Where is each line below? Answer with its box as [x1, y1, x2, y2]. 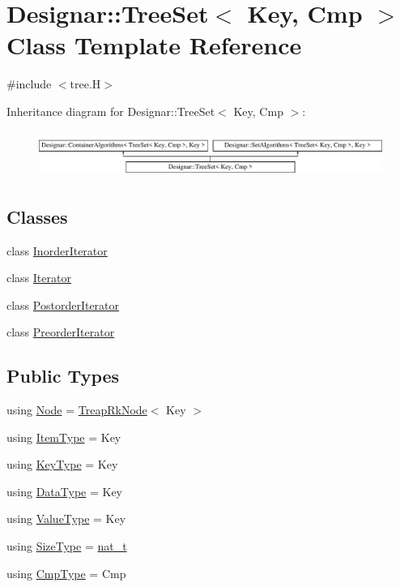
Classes [6, 204, 68, 229]
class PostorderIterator [6, 296, 120, 313]
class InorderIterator [6, 242, 108, 259]
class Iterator [6, 269, 71, 286]
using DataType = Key [6, 482, 123, 499]
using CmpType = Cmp [6, 564, 126, 581]
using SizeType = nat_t [6, 538, 127, 555]
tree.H [70, 75, 101, 92]
